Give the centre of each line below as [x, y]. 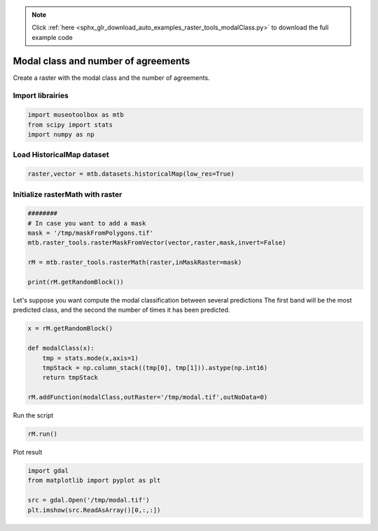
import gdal [48, 471]
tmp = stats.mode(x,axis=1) [91, 358]
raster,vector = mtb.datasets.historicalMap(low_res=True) [131, 174]
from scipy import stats [70, 125]
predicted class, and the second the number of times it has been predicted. [121, 310]
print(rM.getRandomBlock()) [76, 282]
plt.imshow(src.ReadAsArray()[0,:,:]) [94, 510]
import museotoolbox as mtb [76, 115]
